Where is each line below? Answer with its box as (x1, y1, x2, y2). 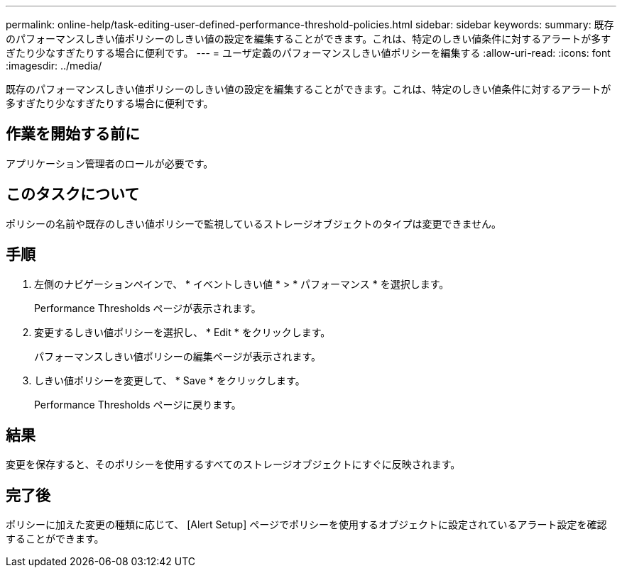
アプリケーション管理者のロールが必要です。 (6, 157, 214, 169)
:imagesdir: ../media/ (6, 60, 102, 72)
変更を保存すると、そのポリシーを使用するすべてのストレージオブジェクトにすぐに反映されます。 (6, 458, 461, 471)
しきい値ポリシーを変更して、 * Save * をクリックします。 (34, 374, 305, 386)
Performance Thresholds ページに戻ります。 (34, 398, 241, 411)
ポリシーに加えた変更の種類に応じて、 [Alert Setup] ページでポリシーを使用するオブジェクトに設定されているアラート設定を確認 (6, 518, 607, 531)
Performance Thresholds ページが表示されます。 (34, 301, 261, 314)
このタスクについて (6, 185, 140, 204)
